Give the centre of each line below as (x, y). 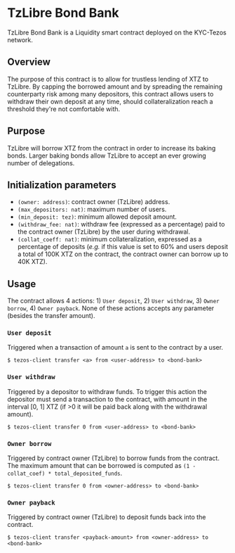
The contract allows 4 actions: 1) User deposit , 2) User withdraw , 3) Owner (113, 301)
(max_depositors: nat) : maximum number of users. (92, 210)
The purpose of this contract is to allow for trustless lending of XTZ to (108, 79)
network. (20, 39)
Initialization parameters (62, 185)
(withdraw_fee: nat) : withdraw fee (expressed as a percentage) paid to (121, 224)
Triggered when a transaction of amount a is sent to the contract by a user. (115, 348)
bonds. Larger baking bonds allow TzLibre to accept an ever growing (107, 155)
